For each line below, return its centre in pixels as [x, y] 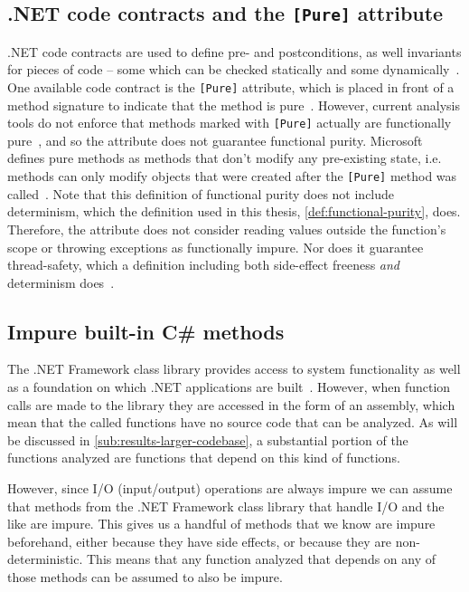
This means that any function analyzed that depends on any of [262, 559]
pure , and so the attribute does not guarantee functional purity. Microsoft [215, 140]
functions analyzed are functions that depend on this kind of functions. [204, 458]
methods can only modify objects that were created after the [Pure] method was [232, 176]
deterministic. [45, 559]
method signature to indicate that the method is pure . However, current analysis [234, 105]
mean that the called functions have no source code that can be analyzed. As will [233, 422]
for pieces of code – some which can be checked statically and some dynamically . [234, 69]
